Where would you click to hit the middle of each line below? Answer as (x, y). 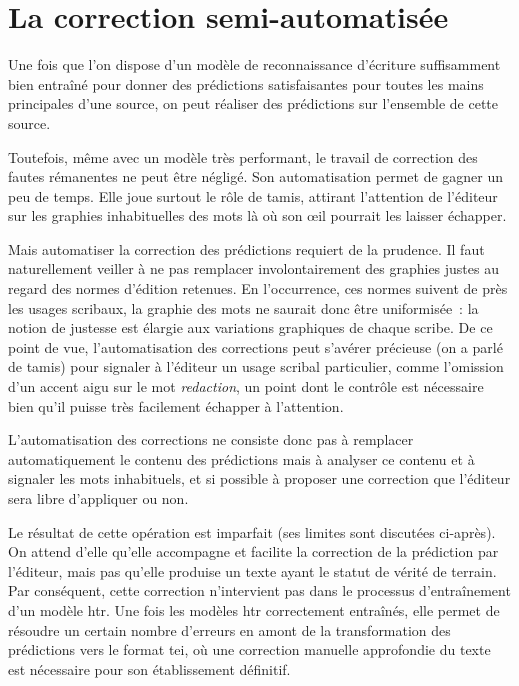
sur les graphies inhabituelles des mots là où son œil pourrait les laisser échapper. (257, 215)
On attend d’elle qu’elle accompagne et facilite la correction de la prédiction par (253, 551)
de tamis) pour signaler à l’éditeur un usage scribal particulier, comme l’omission (256, 366)
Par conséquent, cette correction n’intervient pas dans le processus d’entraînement (259, 590)
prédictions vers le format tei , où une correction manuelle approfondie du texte (249, 649)
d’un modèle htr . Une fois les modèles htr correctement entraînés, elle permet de (254, 609)
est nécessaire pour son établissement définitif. (149, 668)
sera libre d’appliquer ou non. (98, 498)
